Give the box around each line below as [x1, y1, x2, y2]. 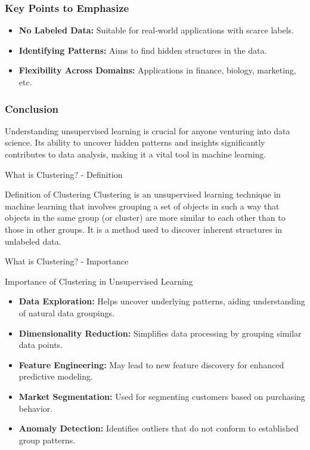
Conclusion [5, 101, 58, 116]
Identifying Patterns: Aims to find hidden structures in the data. [18, 44, 267, 56]
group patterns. [18, 433, 76, 446]
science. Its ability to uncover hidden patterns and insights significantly [5, 136, 265, 149]
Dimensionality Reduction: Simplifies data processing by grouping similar [18, 326, 302, 339]
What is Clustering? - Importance [5, 255, 129, 267]
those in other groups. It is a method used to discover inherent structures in [5, 223, 283, 235]
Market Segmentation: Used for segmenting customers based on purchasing [18, 390, 305, 402]
